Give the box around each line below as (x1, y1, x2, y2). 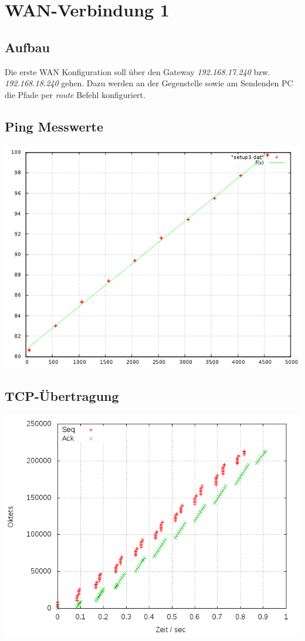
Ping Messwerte (5, 117, 104, 135)
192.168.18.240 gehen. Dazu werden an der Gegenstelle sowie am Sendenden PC (5, 77, 293, 89)
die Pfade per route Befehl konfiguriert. (5, 88, 145, 100)
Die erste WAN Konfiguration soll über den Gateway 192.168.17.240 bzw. (5, 65, 270, 77)
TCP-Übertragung (5, 386, 119, 404)
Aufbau (5, 38, 50, 56)
